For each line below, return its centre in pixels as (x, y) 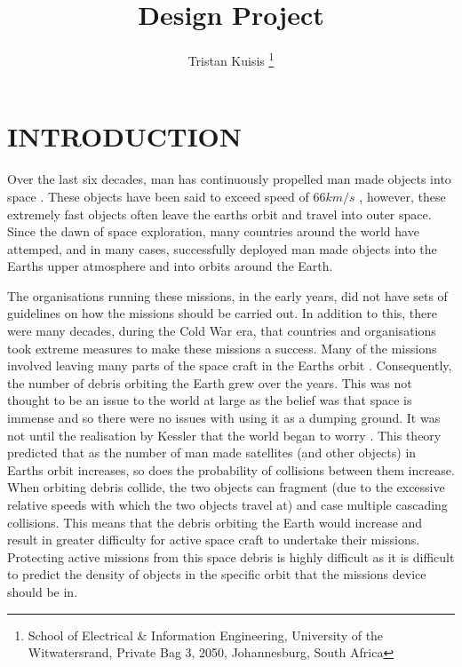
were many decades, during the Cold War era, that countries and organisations (222, 331)
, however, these (402, 196)
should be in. (43, 591)
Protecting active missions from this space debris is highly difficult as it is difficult (231, 556)
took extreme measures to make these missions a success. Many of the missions (222, 348)
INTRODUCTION (125, 136)
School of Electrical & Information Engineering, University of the (206, 635)
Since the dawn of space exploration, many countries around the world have (213, 231)
